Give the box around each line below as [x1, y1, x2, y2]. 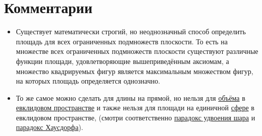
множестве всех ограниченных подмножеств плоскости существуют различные [16, 46, 258, 56]
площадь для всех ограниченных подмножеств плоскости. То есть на [16, 36, 228, 46]
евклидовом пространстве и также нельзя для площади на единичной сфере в [16, 102, 254, 113]
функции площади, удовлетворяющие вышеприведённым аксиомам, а [16, 55, 229, 66]
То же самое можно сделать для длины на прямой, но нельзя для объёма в [16, 92, 245, 103]
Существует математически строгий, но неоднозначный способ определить [16, 26, 246, 37]
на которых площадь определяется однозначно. [16, 76, 161, 86]
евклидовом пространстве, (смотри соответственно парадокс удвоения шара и [16, 112, 255, 122]
